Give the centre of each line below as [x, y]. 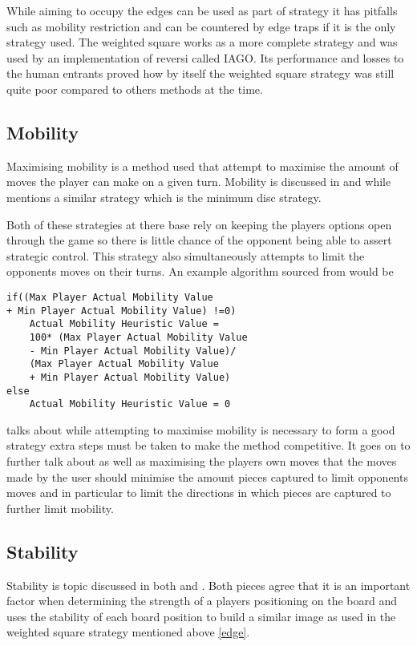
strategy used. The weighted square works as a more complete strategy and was [202, 42]
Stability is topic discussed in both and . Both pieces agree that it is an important [208, 585]
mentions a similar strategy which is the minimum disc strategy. [164, 197]
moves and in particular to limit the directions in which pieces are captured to [199, 493]
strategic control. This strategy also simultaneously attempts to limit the [186, 255]
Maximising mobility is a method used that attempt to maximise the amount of [202, 166]
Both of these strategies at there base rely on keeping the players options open [199, 224]
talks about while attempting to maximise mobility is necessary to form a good [201, 429]
